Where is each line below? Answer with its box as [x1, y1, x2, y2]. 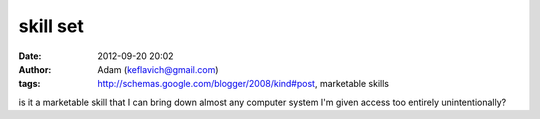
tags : [18, 78, 41, 90]
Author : [18, 63, 52, 75]
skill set [18, 15, 84, 37]
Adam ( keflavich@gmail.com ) [97, 63, 219, 75]
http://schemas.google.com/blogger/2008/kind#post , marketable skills [97, 78, 390, 90]
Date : [18, 50, 42, 62]
